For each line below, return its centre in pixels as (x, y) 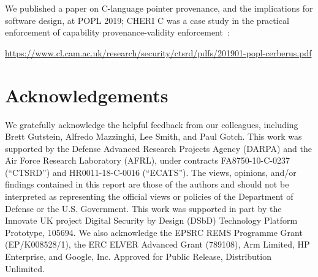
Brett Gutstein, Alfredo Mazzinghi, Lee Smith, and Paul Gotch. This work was (153, 136)
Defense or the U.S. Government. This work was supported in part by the (143, 208)
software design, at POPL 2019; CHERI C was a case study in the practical (147, 20)
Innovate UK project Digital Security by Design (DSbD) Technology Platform (151, 220)
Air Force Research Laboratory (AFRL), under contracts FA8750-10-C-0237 (147, 160)
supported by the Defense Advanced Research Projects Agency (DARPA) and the (158, 148)
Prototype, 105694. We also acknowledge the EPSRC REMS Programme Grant (154, 232)
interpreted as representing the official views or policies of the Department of (149, 196)
